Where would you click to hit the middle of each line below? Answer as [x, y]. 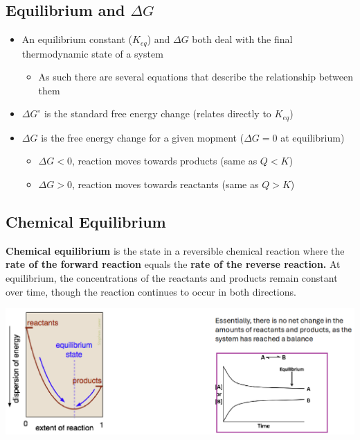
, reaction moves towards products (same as [164, 161]
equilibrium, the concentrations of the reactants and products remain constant [172, 278]
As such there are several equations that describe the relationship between [196, 77]
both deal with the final [242, 39]
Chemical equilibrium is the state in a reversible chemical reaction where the [175, 250]
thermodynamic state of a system [92, 53]
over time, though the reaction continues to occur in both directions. [151, 291]
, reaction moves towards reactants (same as [165, 184]
